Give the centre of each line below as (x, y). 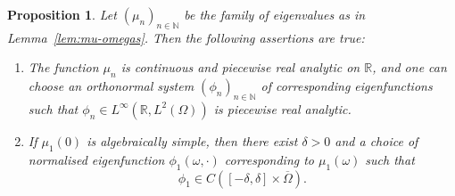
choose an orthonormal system (111, 86)
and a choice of (376, 140)
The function (63, 67)
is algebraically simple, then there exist (192, 140)
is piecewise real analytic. (282, 108)
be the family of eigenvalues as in (275, 14)
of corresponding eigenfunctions (347, 86)
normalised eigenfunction (96, 159)
